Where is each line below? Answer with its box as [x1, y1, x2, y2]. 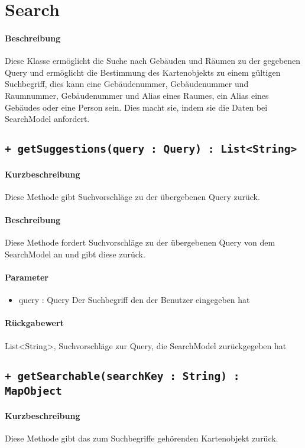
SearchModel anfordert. [5, 112, 90, 125]
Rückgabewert [5, 317, 64, 329]
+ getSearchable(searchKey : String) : [5, 369, 240, 382]
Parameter [5, 271, 48, 283]
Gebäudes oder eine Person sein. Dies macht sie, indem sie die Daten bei [5, 101, 268, 113]
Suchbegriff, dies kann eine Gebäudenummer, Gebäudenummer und [5, 78, 249, 90]
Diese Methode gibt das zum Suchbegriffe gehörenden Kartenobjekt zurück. [5, 432, 278, 444]
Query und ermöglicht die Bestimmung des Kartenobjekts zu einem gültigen [5, 66, 281, 78]
